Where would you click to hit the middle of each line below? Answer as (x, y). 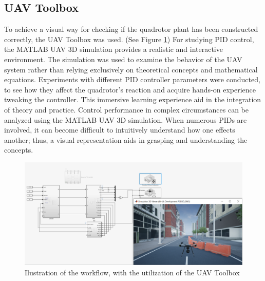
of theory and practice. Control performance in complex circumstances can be (126, 109)
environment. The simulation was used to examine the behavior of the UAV (123, 59)
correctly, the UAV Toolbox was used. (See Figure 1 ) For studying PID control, (129, 39)
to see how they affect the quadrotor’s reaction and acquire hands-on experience (130, 89)
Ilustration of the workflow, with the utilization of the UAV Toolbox (132, 272)
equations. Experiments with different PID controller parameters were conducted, (132, 79)
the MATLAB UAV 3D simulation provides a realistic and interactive (113, 49)
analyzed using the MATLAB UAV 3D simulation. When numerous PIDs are (126, 119)
